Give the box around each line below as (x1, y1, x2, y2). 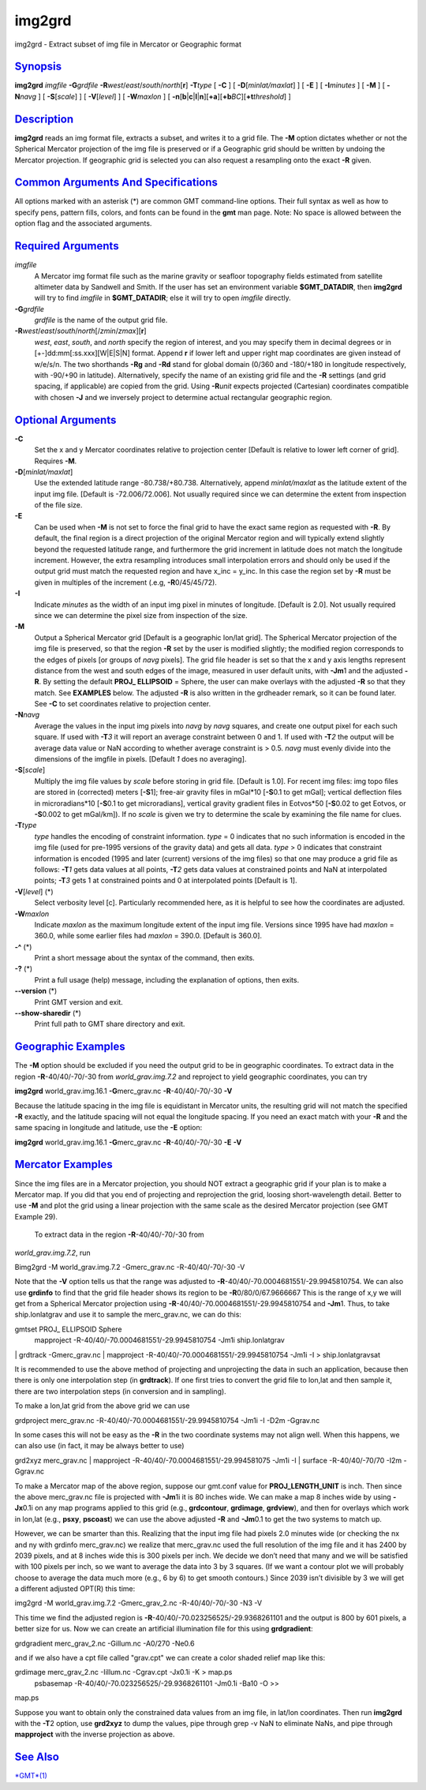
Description (14, 112, 74, 125)
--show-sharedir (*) (14, 1009, 82, 1018)
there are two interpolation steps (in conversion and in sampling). (14, 1386, 226, 1396)
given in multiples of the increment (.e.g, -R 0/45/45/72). (34, 577, 217, 587)
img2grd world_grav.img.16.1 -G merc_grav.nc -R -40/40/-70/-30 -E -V (14, 1137, 242, 1147)
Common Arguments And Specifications (14, 176, 219, 189)
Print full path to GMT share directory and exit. (34, 1019, 185, 1029)
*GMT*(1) (14, 1771, 47, 1781)
